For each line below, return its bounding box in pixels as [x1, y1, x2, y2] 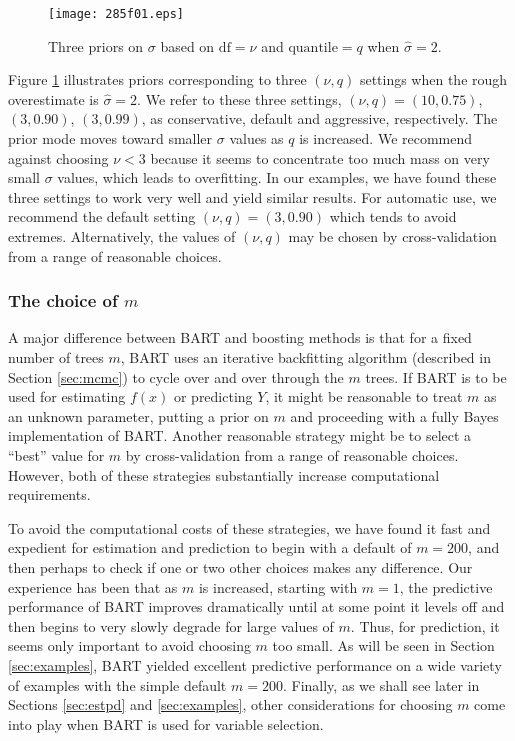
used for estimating [8, 386, 126, 407]
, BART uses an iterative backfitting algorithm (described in [120, 347, 491, 367]
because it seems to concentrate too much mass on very [150, 147, 490, 168]
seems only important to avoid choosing [8, 635, 251, 656]
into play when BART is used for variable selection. [8, 713, 324, 734]
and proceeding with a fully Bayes [290, 405, 499, 426]
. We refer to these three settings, [137, 88, 342, 109]
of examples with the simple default [8, 674, 227, 695]
